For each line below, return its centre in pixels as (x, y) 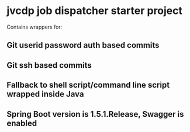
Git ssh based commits (49, 65)
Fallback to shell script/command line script (88, 85)
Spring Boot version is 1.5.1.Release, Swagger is (95, 114)
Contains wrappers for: (34, 27)
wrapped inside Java (45, 94)
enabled (22, 123)
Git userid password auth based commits (83, 45)
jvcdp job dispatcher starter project (95, 11)
